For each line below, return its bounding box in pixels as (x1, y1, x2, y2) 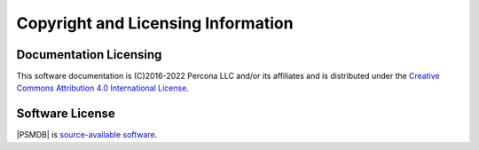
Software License (16, 107, 115, 122)
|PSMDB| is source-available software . (16, 130, 158, 140)
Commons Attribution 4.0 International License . (16, 83, 190, 93)
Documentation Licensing (16, 47, 162, 62)
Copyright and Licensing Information (16, 13, 294, 33)
